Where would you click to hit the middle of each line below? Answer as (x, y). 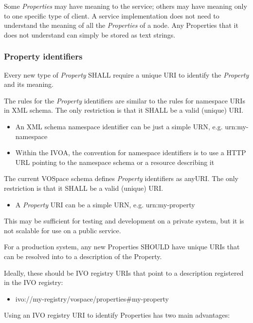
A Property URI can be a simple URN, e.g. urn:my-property (105, 204)
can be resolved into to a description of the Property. (83, 256)
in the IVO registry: (34, 282)
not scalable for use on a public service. (63, 230)
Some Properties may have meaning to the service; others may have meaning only (126, 6)
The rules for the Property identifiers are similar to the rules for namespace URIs (125, 100)
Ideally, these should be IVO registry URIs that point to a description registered (124, 273)
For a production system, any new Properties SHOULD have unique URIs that (122, 247)
